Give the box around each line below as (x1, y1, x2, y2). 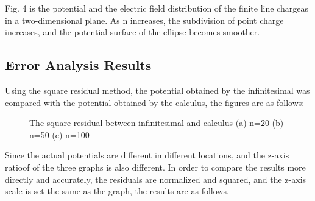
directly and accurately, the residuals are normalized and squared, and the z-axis (5, 172, 306, 185)
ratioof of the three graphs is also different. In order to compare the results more (5, 160, 306, 173)
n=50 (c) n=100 (29, 128, 90, 141)
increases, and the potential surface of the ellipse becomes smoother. (5, 26, 260, 38)
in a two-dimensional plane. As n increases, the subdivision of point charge (5, 13, 284, 26)
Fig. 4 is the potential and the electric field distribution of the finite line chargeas (5, 2, 308, 14)
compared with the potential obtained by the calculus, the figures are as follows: (5, 96, 305, 108)
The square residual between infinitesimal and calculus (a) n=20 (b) (29, 116, 284, 129)
